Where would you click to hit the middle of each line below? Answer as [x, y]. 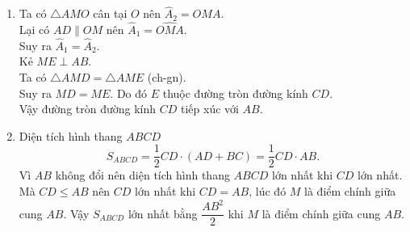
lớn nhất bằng [163, 213]
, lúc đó [268, 191]
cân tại [110, 13]
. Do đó [129, 93]
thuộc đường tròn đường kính [235, 93]
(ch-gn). [167, 77]
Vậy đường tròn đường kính [88, 109]
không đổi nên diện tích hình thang [142, 175]
